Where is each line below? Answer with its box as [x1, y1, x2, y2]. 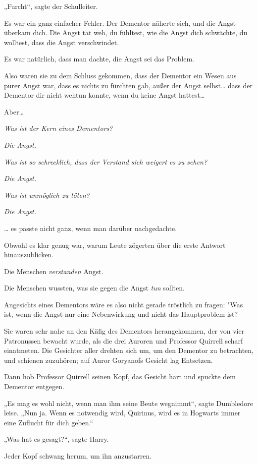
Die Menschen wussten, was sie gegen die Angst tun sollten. [4, 283, 185, 293]
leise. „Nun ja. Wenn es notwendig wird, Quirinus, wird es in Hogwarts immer [4, 407, 241, 418]
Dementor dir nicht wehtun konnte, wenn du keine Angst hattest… [4, 90, 205, 100]
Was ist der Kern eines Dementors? [4, 123, 113, 133]
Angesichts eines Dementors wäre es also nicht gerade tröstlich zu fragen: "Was [4, 299, 243, 309]
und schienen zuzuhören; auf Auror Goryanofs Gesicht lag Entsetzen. [4, 354, 213, 365]
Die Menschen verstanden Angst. [4, 266, 103, 276]
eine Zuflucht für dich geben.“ [4, 417, 94, 427]
